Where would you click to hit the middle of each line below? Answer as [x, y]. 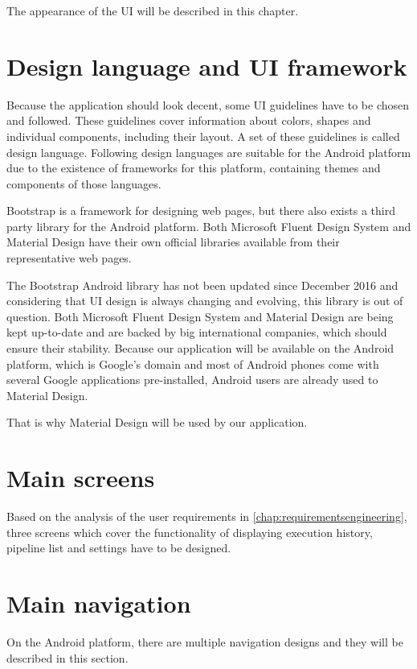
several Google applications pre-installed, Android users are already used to [192, 380]
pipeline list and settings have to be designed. [119, 548]
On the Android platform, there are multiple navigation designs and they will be [205, 642]
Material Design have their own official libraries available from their [173, 242]
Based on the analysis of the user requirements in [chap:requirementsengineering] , [207, 516]
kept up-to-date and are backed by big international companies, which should [197, 332]
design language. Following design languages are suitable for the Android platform [209, 152]
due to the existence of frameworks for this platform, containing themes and [194, 168]
